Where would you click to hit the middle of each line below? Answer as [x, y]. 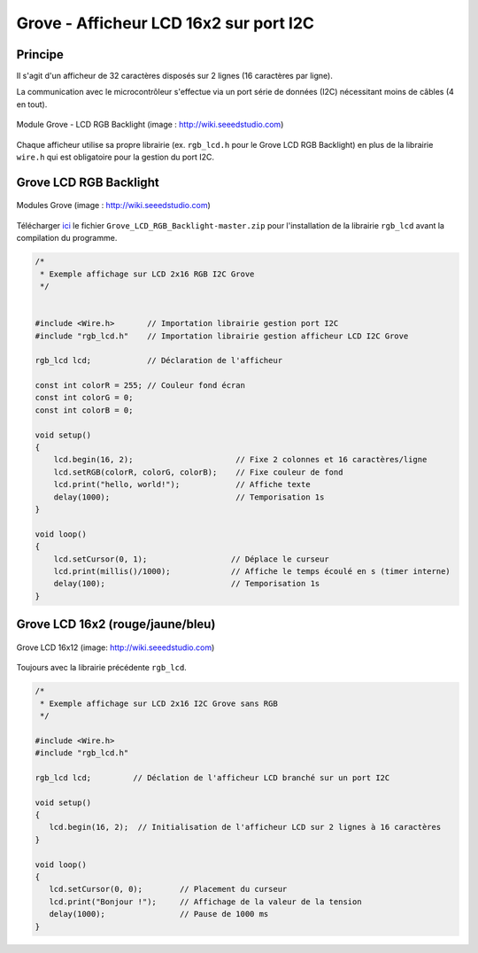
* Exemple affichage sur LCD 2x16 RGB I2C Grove [147, 274]
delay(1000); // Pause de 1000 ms [159, 914]
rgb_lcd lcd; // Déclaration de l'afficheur [159, 360]
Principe [40, 54]
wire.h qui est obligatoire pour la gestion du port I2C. [115, 157]
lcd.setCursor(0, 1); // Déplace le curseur [191, 559]
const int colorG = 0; [84, 398]
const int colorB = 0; [84, 410]
